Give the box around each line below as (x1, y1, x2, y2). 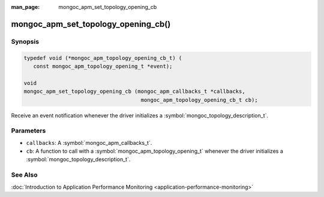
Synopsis (11, 37, 39, 46)
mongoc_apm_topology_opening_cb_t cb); (140, 96, 258, 103)
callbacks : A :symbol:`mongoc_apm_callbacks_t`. (26, 139, 152, 146)
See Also (11, 171, 38, 179)
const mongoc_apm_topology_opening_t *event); (33, 63, 173, 69)
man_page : (11, 4, 40, 10)
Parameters (11, 126, 46, 135)
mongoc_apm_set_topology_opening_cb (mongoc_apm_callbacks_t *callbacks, (23, 88, 245, 95)
